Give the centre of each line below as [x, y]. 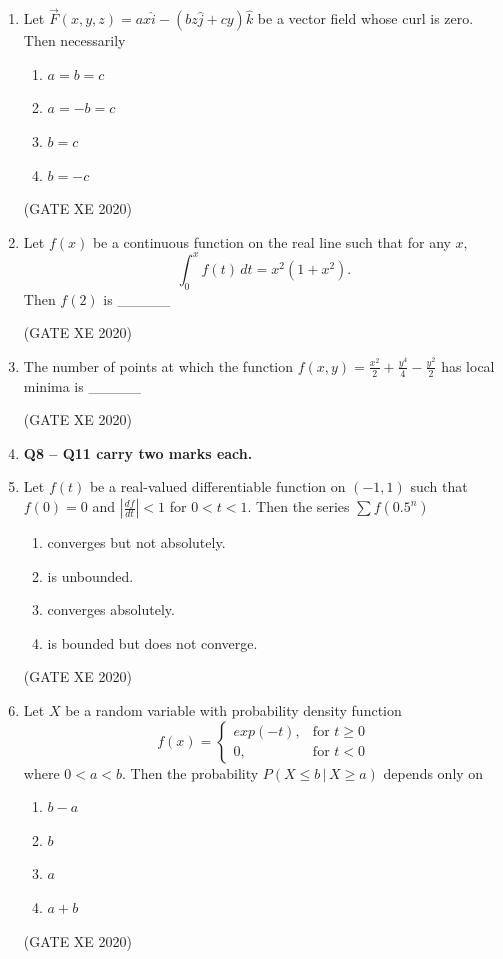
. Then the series [298, 506]
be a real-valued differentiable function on [217, 486]
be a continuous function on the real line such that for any [271, 241]
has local [468, 365]
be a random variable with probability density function [233, 710]
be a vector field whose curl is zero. [365, 18]
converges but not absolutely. [136, 542]
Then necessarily [74, 40]
